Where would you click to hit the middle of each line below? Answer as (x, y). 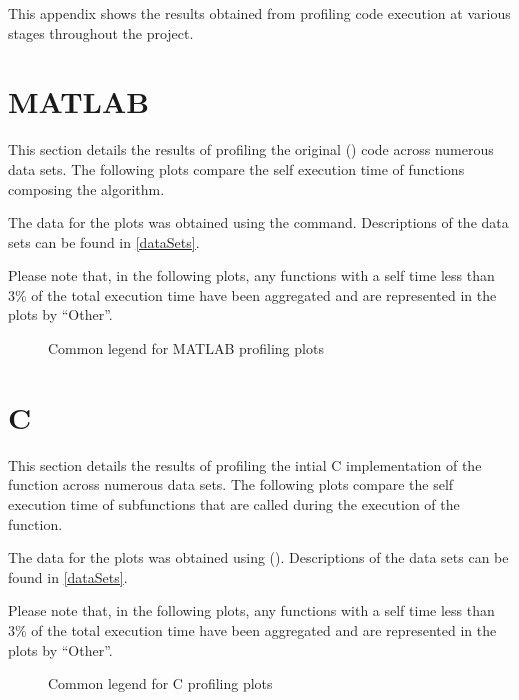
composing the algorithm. (86, 188)
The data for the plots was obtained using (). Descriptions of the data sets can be (258, 557)
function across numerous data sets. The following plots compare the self (231, 484)
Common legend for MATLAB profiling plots (186, 348)
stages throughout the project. (101, 32)
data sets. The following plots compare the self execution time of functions (236, 168)
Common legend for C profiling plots (160, 683)
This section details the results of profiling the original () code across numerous (251, 149)
